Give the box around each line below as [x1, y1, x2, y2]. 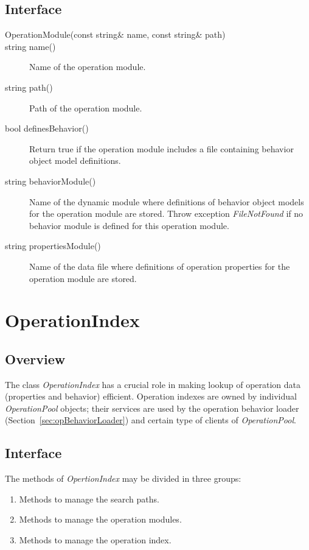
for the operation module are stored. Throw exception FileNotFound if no [29, 207, 304, 220]
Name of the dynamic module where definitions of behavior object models [29, 195, 304, 208]
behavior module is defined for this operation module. [29, 219, 229, 231]
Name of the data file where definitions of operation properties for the [29, 259, 290, 272]
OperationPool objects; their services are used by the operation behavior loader [5, 401, 299, 414]
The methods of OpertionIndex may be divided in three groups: [5, 472, 241, 485]
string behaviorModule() [5, 174, 96, 187]
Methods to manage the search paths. [19, 492, 159, 505]
